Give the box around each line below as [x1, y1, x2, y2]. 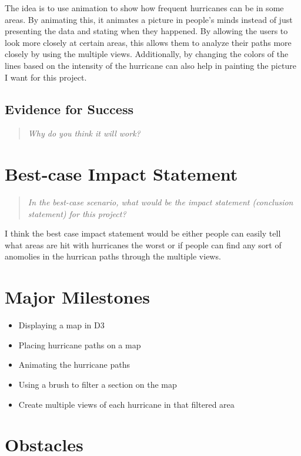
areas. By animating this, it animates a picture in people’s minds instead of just [5, 13, 293, 25]
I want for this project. [5, 71, 87, 83]
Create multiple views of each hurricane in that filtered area [18, 398, 235, 410]
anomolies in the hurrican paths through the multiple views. [5, 250, 221, 262]
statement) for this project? [28, 207, 126, 219]
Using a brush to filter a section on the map [18, 378, 177, 390]
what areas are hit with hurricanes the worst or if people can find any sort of [5, 238, 282, 251]
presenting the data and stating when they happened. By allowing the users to [5, 25, 288, 37]
